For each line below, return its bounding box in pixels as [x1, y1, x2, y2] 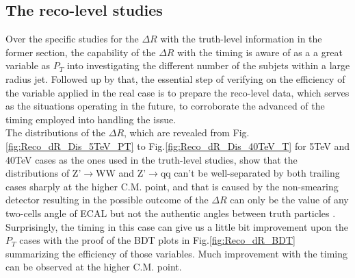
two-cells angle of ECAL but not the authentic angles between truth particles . [5, 205, 336, 220]
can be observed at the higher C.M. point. [5, 260, 182, 274]
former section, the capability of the [5, 45, 156, 59]
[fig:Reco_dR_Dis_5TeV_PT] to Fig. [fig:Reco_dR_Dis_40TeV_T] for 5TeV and [5, 138, 350, 153]
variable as [5, 58, 51, 73]
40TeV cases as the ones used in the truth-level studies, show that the [5, 152, 298, 166]
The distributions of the [5, 125, 106, 140]
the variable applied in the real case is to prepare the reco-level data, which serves [5, 85, 350, 99]
